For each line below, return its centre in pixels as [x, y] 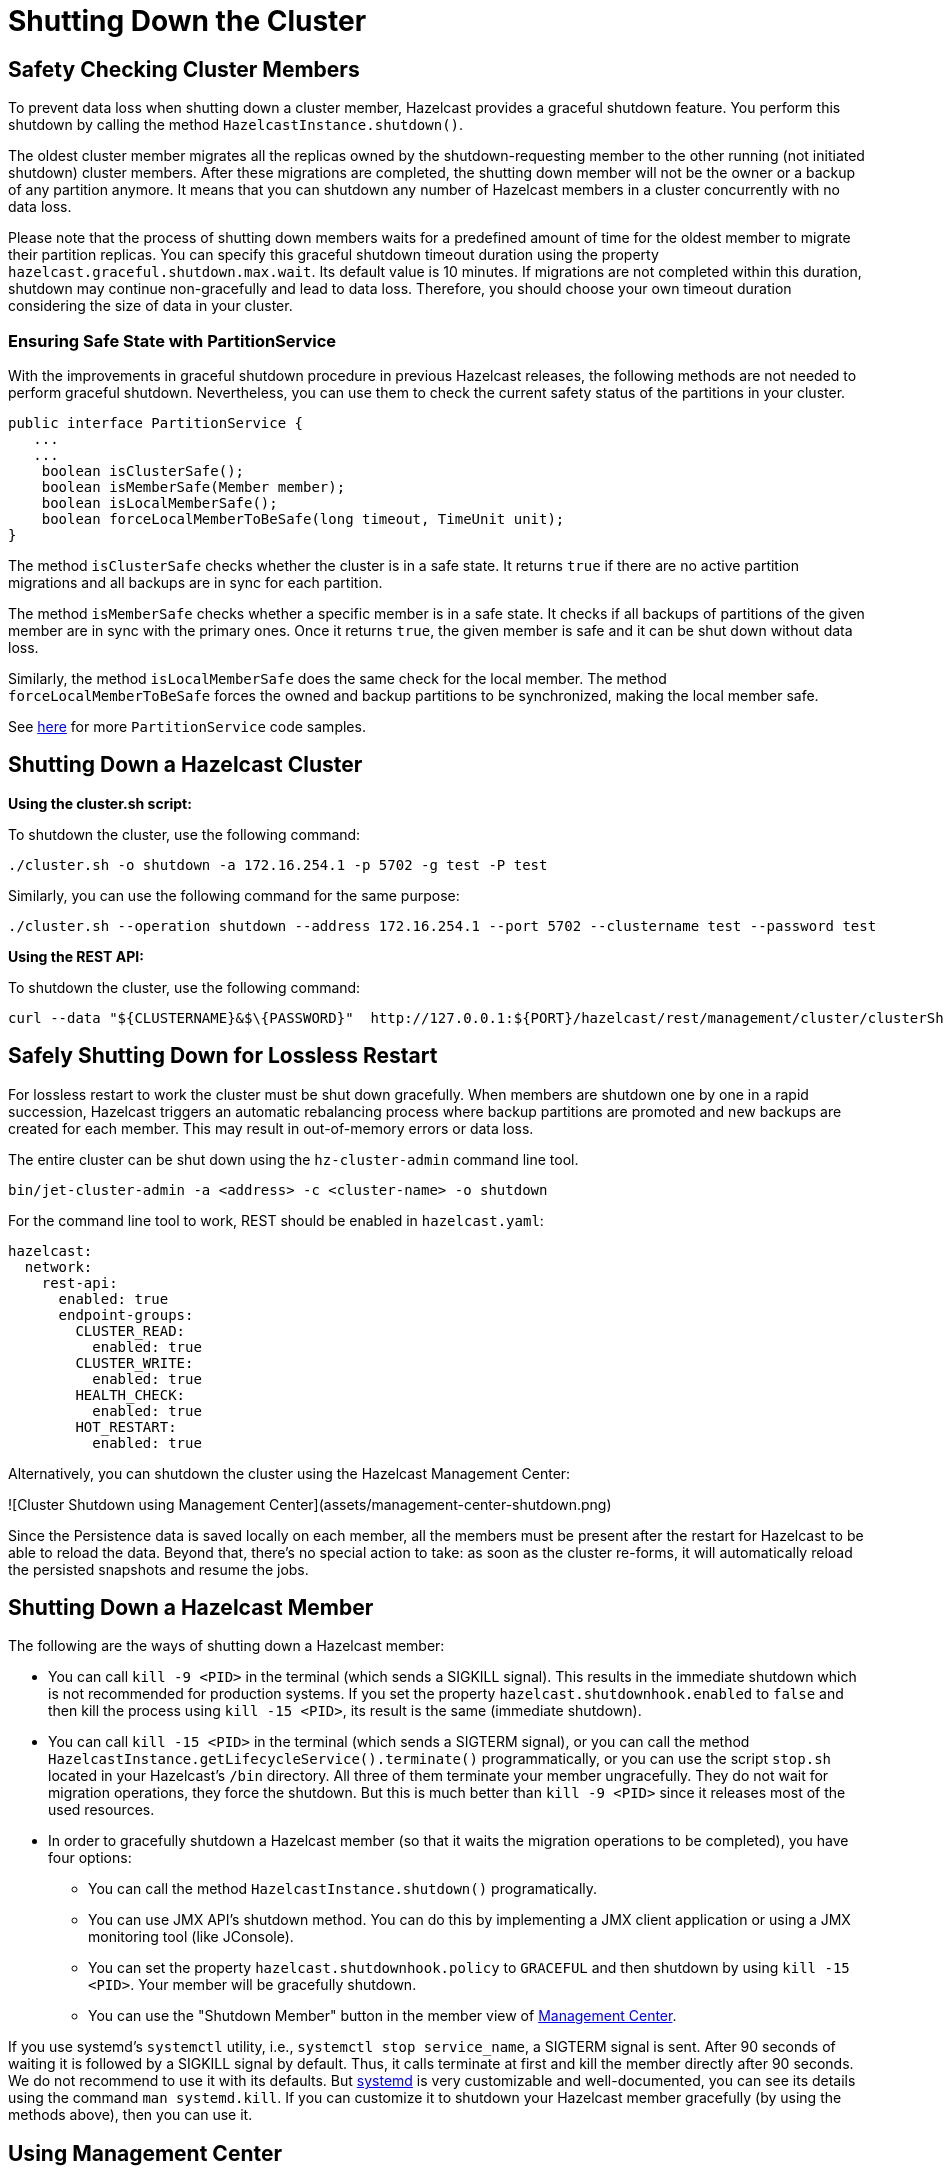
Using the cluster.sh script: [100, 803]
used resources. [101, 1810]
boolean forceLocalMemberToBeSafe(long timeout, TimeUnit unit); [303, 518]
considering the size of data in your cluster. [150, 306]
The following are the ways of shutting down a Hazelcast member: [226, 1646]
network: [58, 1266]
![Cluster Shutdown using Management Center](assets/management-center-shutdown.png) [310, 1504]
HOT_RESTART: [126, 1426]
